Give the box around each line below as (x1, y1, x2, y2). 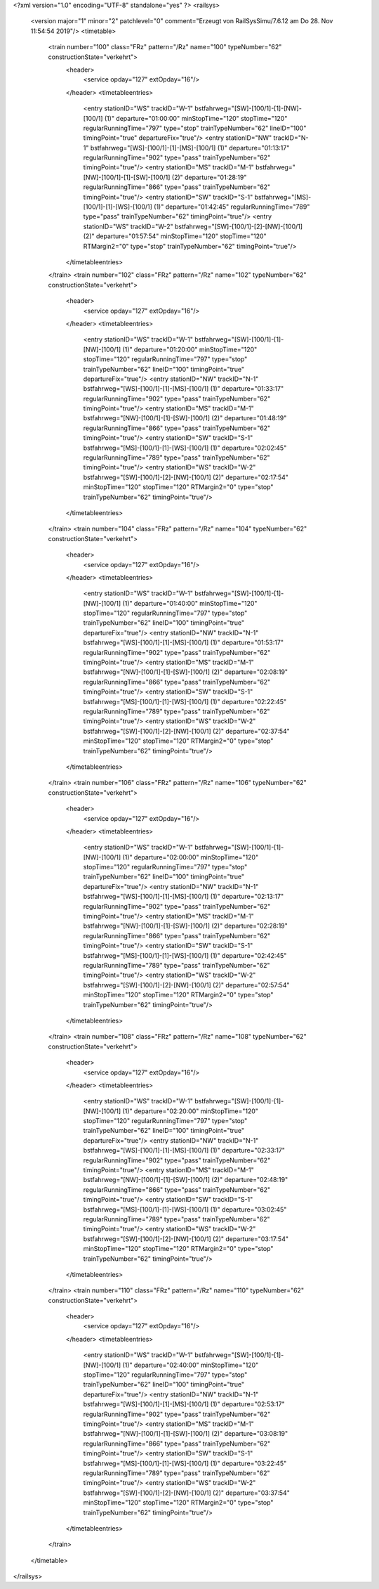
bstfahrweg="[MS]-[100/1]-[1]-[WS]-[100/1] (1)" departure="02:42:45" (83, 951, 287, 959)
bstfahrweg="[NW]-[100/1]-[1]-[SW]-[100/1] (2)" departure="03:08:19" (83, 1429, 288, 1438)
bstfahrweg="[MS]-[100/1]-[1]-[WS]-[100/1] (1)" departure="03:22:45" (83, 1459, 287, 1467)
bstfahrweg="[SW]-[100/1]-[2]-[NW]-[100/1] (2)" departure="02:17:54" (83, 473, 289, 481)
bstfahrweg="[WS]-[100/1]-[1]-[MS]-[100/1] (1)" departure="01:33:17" (83, 384, 284, 393)
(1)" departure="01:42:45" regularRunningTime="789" (153, 202, 310, 211)
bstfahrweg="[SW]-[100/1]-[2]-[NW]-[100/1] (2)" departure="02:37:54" (83, 727, 291, 735)
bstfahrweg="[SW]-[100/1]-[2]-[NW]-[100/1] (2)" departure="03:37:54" (83, 1489, 291, 1497)
